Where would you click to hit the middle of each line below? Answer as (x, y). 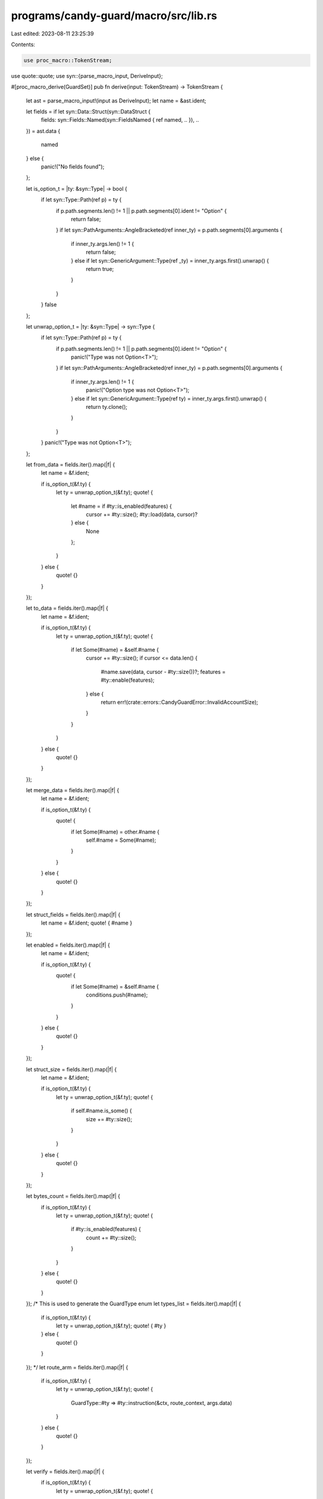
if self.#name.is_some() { (101, 1111)
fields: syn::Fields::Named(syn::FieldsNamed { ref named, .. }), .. (120, 120)
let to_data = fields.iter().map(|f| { (67, 608)
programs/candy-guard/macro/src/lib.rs (114, 16)
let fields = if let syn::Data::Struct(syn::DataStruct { (88, 112)
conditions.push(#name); (117, 995)
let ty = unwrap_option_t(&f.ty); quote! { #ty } (111, 1326)
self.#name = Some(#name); (121, 840)
